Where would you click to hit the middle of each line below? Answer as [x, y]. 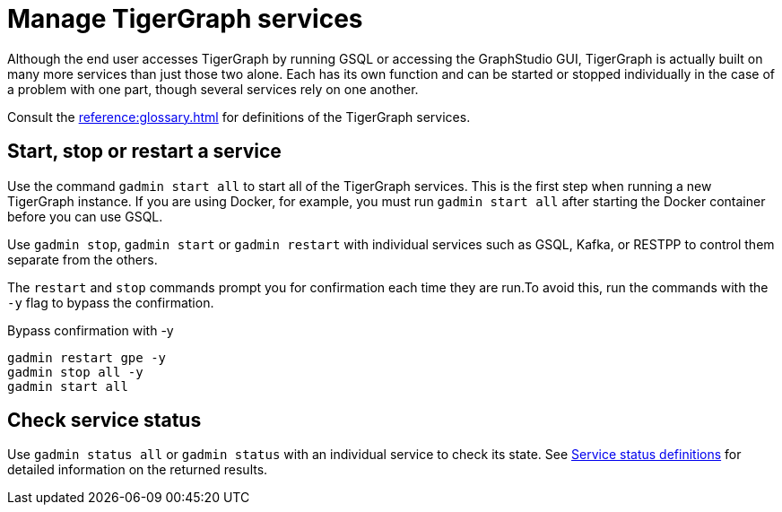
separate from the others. [83, 259]
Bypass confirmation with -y [91, 330]
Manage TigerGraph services [185, 19]
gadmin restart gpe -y [87, 357]
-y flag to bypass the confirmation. [111, 302]
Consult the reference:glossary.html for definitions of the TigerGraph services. [239, 117]
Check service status [104, 421]
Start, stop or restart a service [144, 152]
